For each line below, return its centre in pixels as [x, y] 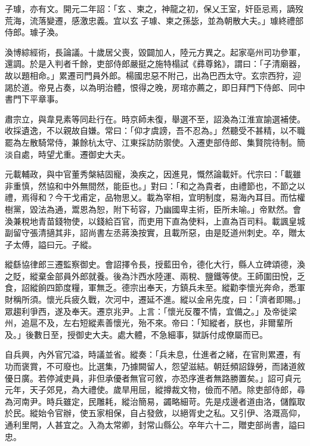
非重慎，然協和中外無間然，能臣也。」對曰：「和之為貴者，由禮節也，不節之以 [155, 185]
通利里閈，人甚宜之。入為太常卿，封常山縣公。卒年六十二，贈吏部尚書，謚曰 [155, 425]
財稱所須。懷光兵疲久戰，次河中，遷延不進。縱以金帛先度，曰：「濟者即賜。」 [155, 299]
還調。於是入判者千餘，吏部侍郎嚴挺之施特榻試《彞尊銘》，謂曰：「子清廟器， [155, 64]
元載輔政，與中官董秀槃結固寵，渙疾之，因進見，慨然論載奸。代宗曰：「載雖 [153, 174]
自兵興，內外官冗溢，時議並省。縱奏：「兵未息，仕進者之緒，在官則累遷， [149, 354]
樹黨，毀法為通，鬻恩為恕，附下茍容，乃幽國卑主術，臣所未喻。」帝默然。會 [153, 209]
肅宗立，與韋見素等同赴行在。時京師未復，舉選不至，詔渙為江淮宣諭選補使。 [155, 119]
